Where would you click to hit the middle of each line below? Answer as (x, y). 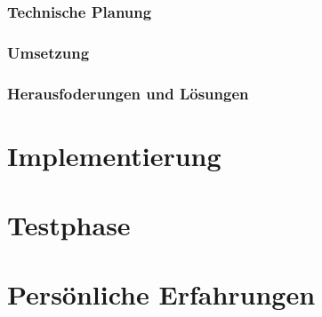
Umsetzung (48, 52)
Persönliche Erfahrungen (161, 294)
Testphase (69, 225)
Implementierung (114, 155)
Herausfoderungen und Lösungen (128, 93)
